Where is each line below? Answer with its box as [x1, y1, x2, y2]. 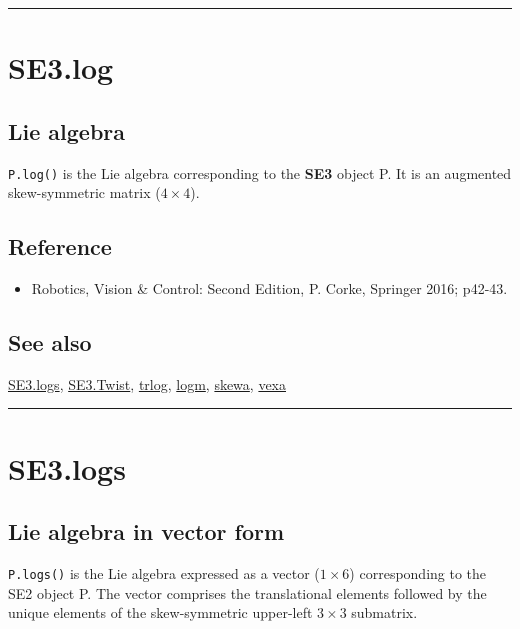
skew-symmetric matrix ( [8, 182, 161, 203]
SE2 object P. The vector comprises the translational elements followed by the [8, 582, 487, 603]
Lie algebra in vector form [8, 516, 285, 547]
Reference [8, 231, 112, 262]
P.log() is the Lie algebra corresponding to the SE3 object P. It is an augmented [8, 162, 512, 183]
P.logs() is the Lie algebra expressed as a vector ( [8, 563, 320, 583]
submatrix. [351, 602, 418, 623]
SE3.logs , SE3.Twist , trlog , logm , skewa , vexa [8, 373, 287, 394]
